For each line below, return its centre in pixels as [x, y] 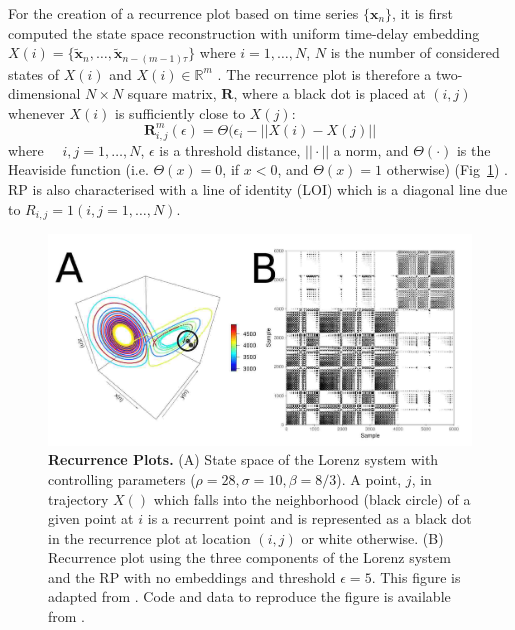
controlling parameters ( [122, 478]
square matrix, [172, 93]
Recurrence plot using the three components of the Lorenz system [249, 557]
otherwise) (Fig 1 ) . [447, 169]
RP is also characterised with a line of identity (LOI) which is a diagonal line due [258, 188]
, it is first [422, 13]
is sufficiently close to [180, 112]
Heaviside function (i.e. [78, 169]
